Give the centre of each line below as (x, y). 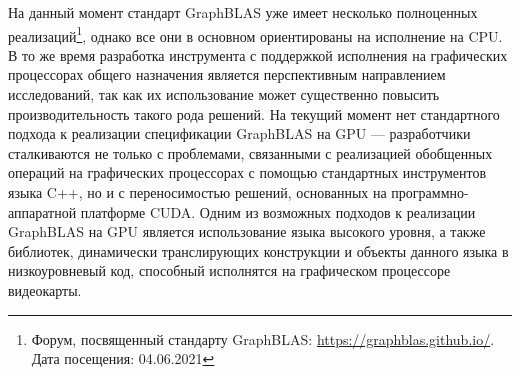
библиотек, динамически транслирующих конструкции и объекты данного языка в (258, 250)
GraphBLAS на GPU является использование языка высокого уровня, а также (247, 231)
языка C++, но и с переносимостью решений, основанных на (197, 192)
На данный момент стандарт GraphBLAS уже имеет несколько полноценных (243, 12)
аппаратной (42, 211)
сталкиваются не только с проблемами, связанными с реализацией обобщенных (250, 152)
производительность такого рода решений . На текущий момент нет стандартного (254, 113)
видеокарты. (45, 289)
